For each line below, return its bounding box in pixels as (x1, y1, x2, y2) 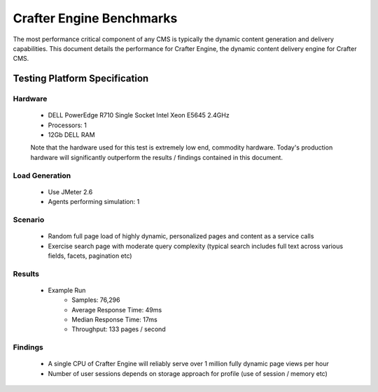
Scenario (13, 215, 45, 224)
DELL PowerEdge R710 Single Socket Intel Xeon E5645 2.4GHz (48, 111, 230, 119)
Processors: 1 (48, 121, 87, 129)
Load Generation (13, 170, 71, 180)
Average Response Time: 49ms (71, 305, 162, 314)
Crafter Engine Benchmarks (13, 10, 178, 26)
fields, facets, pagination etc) (48, 252, 132, 260)
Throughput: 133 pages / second (71, 325, 166, 333)
